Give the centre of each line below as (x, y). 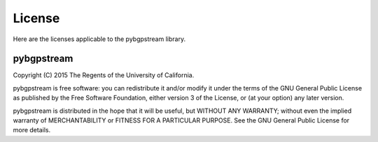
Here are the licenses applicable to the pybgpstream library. (99, 39)
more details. (32, 130)
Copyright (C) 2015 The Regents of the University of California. (104, 75)
